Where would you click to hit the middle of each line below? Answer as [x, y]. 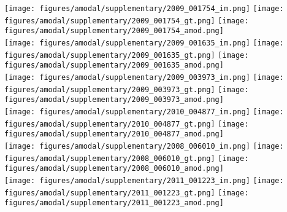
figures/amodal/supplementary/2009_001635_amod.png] [114, 65]
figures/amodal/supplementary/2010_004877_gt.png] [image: [127, 124]
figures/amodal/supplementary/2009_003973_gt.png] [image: [127, 89]
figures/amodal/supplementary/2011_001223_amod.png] [114, 203]
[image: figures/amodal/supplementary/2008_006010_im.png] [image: [144, 146]
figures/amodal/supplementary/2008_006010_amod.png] [114, 169]
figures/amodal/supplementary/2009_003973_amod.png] [114, 100]
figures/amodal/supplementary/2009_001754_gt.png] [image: [127, 21]
